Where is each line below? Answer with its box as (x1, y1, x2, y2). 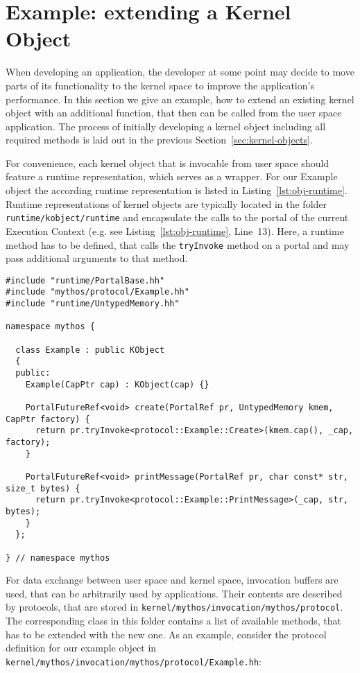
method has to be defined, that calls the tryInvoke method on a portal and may (6, 237, 350, 252)
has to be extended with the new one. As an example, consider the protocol (6, 627, 327, 641)
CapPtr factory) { (6, 414, 90, 424)
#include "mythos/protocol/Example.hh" (6, 287, 189, 297)
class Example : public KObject (15, 344, 165, 355)
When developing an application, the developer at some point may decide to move (6, 64, 354, 79)
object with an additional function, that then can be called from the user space (6, 105, 342, 120)
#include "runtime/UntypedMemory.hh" (6, 299, 180, 309)
